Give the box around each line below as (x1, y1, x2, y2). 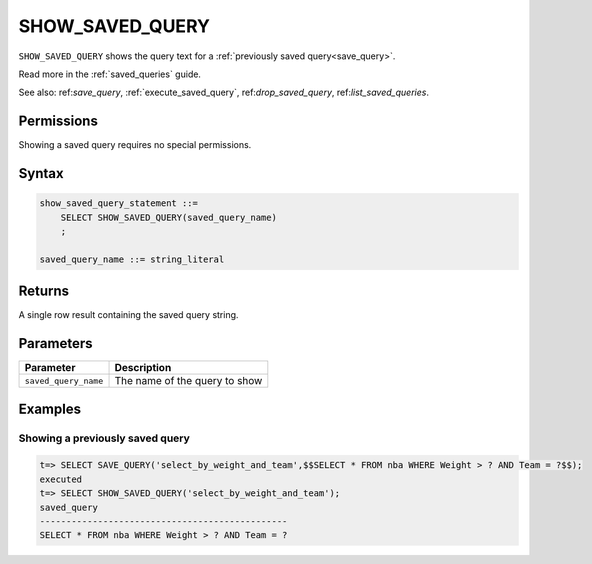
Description (114, 361, 172, 375)
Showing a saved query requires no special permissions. (18, 139, 252, 151)
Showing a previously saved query (18, 431, 190, 445)
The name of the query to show (114, 374, 263, 388)
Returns (18, 283, 70, 300)
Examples (18, 400, 82, 417)
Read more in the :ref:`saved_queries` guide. (18, 68, 202, 80)
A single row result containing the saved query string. (18, 309, 239, 321)
